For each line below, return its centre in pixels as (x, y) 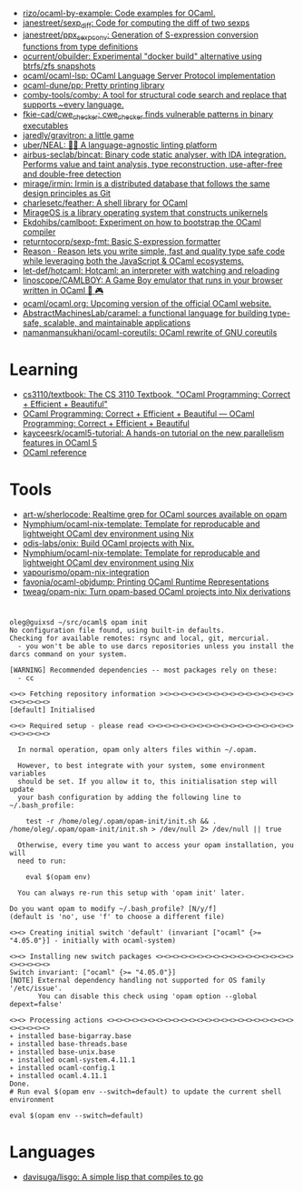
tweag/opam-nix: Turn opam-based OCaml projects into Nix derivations (156, 592)
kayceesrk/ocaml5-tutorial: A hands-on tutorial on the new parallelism (153, 433)
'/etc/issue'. (36, 989)
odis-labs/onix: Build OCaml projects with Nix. (108, 544)
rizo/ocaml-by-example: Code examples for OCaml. (119, 13)
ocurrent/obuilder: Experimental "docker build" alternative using (142, 56)
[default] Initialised (52, 710)
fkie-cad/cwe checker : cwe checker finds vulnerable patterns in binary (148, 115)
